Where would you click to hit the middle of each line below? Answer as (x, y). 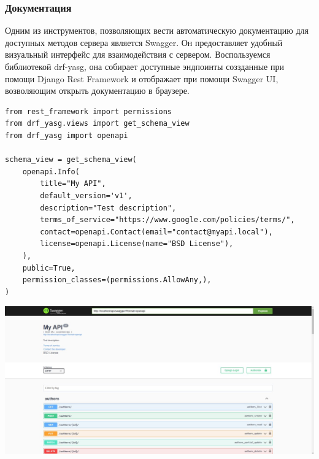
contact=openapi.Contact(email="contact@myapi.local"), (156, 232)
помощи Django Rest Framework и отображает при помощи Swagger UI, (142, 78)
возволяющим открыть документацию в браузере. (97, 91)
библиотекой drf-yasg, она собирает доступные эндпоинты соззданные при (144, 66)
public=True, (49, 268)
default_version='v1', (86, 195)
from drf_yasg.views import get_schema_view (97, 124)
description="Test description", (108, 208)
